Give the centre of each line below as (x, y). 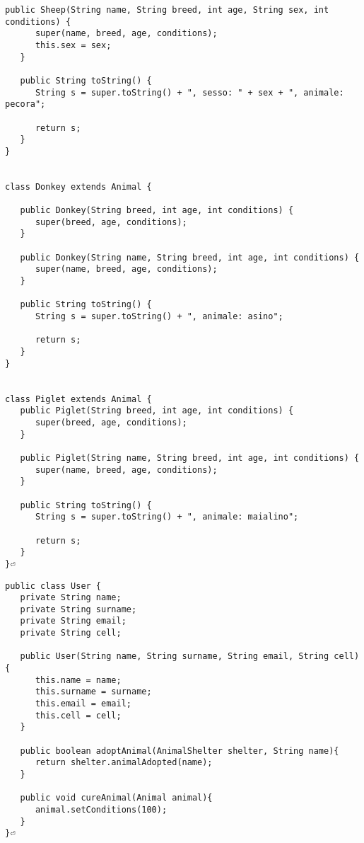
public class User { (53, 586)
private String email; (73, 621)
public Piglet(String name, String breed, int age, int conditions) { (190, 458)
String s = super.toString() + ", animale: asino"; (159, 317)
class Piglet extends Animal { (78, 399)
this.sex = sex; (73, 45)
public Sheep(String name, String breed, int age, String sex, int (167, 10)
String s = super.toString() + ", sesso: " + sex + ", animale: (189, 92)
